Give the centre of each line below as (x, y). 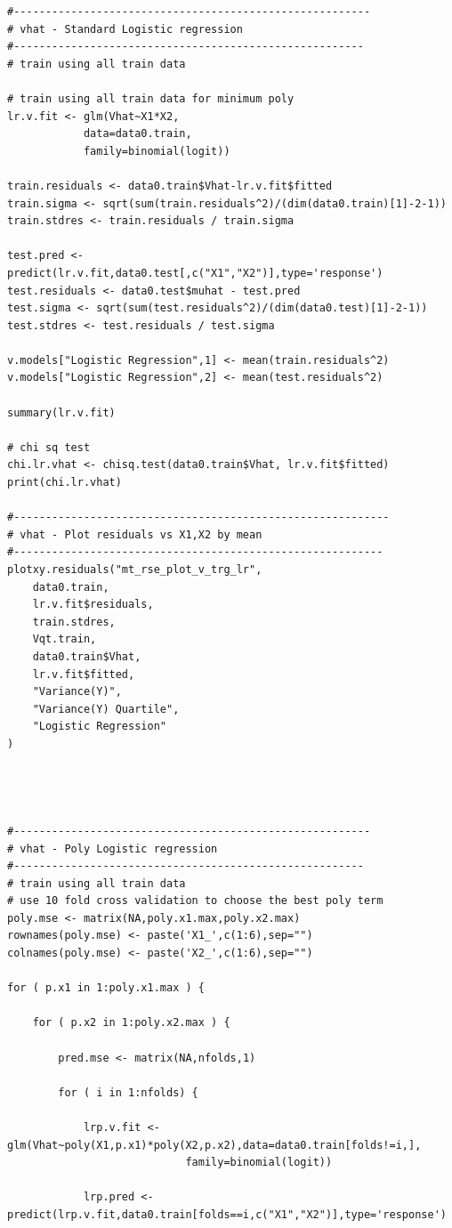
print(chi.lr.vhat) (65, 483)
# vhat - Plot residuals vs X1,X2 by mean (135, 534)
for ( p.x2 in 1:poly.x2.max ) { (131, 1023)
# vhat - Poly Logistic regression (113, 848)
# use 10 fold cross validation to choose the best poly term (195, 901)
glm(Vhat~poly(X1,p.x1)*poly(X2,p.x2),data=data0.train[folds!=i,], (214, 1145)
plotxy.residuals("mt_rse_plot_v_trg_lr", (135, 570)
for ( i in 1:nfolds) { (128, 1092)
